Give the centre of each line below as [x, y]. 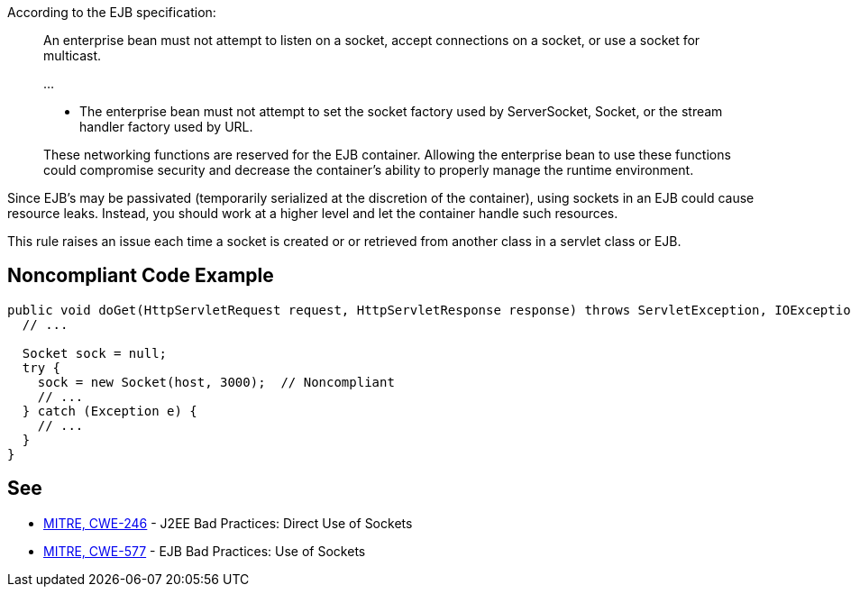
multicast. [73, 55]
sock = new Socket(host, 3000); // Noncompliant [216, 382]
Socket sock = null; [95, 353]
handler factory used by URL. [166, 127]
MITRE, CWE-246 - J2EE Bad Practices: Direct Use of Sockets [228, 523]
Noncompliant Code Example [141, 276]
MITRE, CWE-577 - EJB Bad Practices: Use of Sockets [205, 551]
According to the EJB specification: [112, 12]
